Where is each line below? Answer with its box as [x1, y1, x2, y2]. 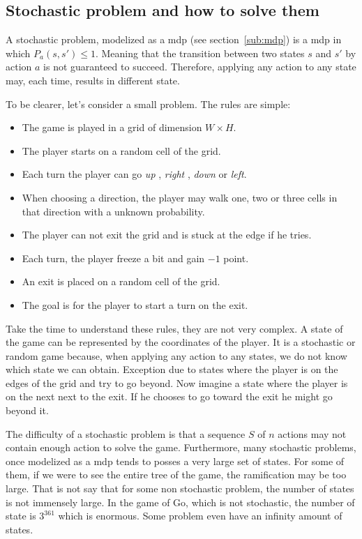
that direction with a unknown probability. [22, 204, 205, 218]
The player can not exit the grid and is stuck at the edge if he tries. [22, 227, 312, 242]
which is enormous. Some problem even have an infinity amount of [58, 508, 342, 523]
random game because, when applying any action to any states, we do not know [6, 348, 347, 363]
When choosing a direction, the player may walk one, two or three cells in [22, 190, 338, 204]
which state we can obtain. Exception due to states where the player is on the [6, 362, 338, 377]
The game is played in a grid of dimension [22, 120, 202, 135]
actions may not [278, 426, 347, 441]
